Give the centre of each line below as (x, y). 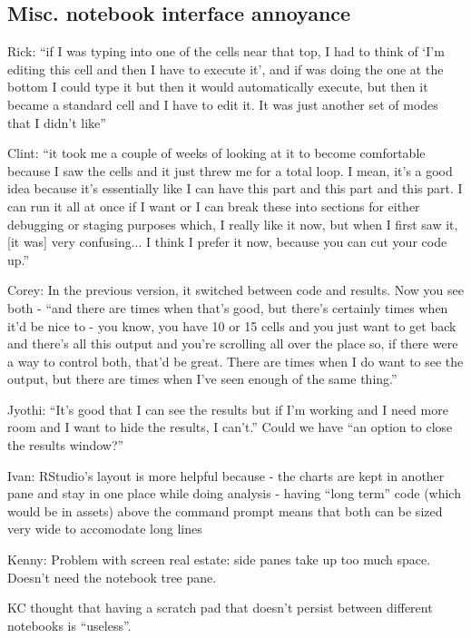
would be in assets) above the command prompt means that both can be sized (225, 510)
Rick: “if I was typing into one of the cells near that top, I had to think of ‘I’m (226, 51)
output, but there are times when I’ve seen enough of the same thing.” (202, 379)
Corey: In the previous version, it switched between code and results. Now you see (236, 290)
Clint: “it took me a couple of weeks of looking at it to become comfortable (216, 153)
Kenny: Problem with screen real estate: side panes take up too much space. (219, 559)
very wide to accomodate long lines (105, 529)
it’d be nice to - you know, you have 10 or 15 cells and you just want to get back (232, 325)
